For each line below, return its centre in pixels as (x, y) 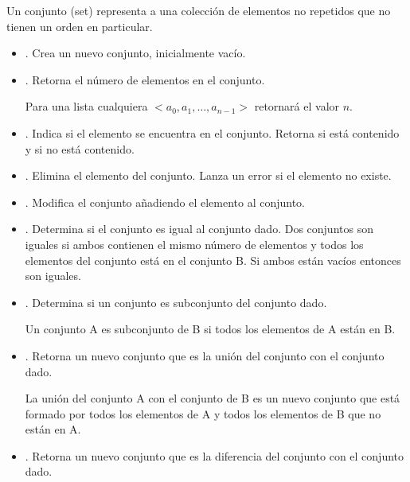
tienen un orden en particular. (80, 26)
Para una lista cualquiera (86, 106)
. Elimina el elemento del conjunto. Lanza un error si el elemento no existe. (208, 175)
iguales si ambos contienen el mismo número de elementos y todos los (194, 244)
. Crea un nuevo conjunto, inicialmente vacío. (135, 53)
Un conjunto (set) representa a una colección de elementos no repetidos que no (199, 10)
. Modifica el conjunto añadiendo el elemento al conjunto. (165, 202)
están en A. (53, 429)
